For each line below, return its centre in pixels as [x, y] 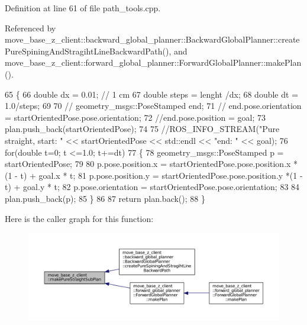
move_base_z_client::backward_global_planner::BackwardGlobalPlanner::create [152, 39]
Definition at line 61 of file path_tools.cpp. [83, 8]
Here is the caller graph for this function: [79, 218]
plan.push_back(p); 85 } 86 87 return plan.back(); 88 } [105, 198]
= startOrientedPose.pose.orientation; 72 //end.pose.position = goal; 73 [135, 117]
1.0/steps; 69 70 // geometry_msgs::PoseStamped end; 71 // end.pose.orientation [153, 106]
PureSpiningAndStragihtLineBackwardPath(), [88, 51]
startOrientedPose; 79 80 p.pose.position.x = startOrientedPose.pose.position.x [148, 164]
